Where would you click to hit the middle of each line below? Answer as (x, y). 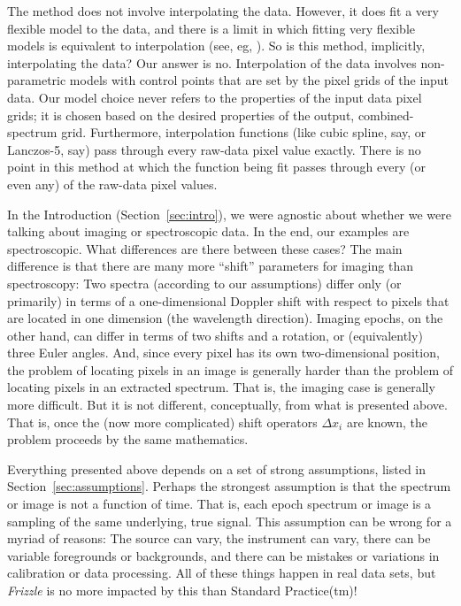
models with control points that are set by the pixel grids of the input (259, 80)
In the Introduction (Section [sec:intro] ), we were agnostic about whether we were (229, 214)
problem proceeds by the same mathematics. (128, 439)
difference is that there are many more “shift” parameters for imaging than (210, 266)
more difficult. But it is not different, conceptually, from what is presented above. (227, 405)
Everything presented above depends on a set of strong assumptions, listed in (217, 468)
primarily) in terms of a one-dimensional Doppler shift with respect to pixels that (228, 300)
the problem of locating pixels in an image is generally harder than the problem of (230, 369)
